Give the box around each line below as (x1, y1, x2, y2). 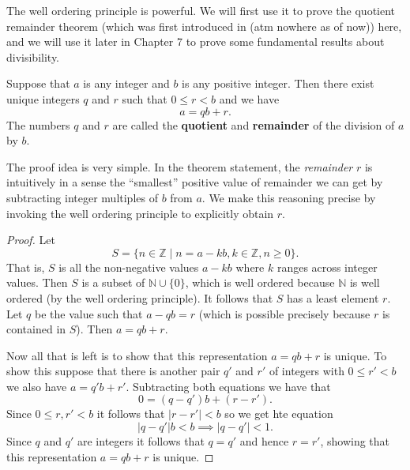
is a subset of (81, 274, 145, 291)
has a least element (287, 289, 379, 306)
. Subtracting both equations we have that (126, 378, 331, 394)
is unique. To (323, 347, 387, 363)
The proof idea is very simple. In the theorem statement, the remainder (6, 158, 353, 175)
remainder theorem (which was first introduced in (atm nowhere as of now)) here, (6, 17, 402, 34)
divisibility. (6, 48, 60, 65)
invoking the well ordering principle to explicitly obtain (6, 205, 274, 221)
